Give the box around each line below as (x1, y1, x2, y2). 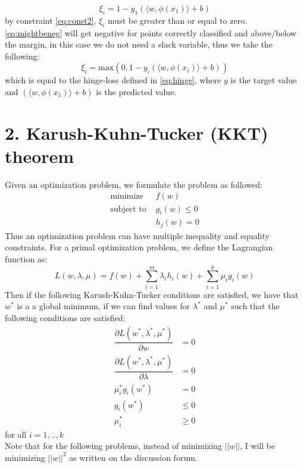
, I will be (239, 439, 276, 452)
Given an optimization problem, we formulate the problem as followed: (5, 178, 263, 190)
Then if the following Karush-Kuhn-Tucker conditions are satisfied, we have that (5, 288, 299, 300)
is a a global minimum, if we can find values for (17, 300, 190, 312)
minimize (110, 192, 143, 201)
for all (5, 428, 27, 440)
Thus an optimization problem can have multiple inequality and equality (5, 229, 270, 241)
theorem (5, 143, 74, 168)
